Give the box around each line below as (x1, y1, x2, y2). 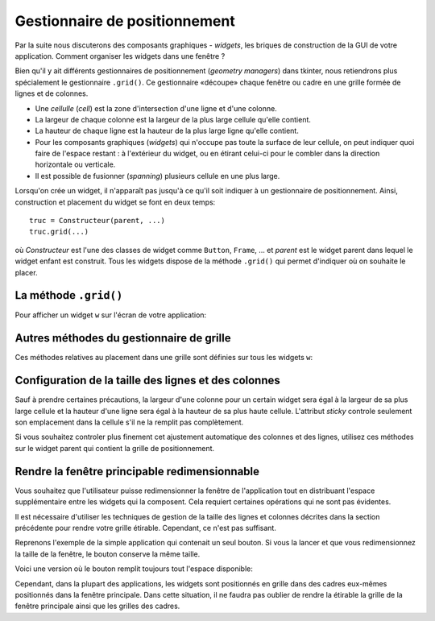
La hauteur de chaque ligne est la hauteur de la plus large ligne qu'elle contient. (35, 126, 300, 136)
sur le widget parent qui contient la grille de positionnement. (14, 443, 215, 453)
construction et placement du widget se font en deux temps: (14, 197, 216, 207)
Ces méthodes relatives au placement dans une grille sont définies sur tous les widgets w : (14, 353, 313, 362)
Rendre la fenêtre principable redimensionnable (14, 464, 260, 478)
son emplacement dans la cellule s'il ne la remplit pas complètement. (14, 417, 244, 427)
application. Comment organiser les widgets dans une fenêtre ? (14, 51, 226, 60)
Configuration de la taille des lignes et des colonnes (14, 374, 281, 387)
